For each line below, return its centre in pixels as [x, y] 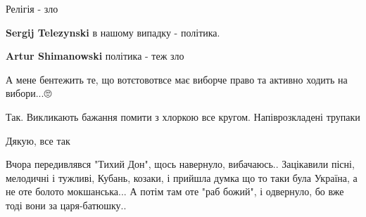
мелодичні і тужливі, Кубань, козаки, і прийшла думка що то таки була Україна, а [182, 177]
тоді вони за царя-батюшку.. [66, 205]
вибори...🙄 [29, 93]
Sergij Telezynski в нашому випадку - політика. [113, 32]
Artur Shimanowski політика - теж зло [95, 56]
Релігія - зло [32, 8]
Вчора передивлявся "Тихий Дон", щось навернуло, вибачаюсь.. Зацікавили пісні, [180, 164]
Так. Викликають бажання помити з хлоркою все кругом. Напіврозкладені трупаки [183, 116]
